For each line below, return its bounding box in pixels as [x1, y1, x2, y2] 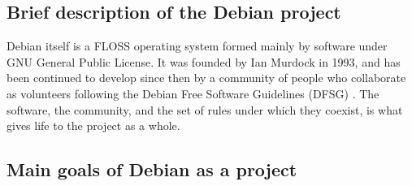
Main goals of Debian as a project [7, 157, 297, 182]
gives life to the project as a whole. [7, 117, 180, 134]
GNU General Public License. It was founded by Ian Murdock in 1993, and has [7, 53, 401, 70]
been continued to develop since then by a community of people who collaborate [7, 69, 406, 86]
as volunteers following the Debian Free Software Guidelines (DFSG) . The [7, 84, 379, 102]
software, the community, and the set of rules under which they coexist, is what [7, 101, 403, 118]
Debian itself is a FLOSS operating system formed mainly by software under [7, 37, 388, 54]
